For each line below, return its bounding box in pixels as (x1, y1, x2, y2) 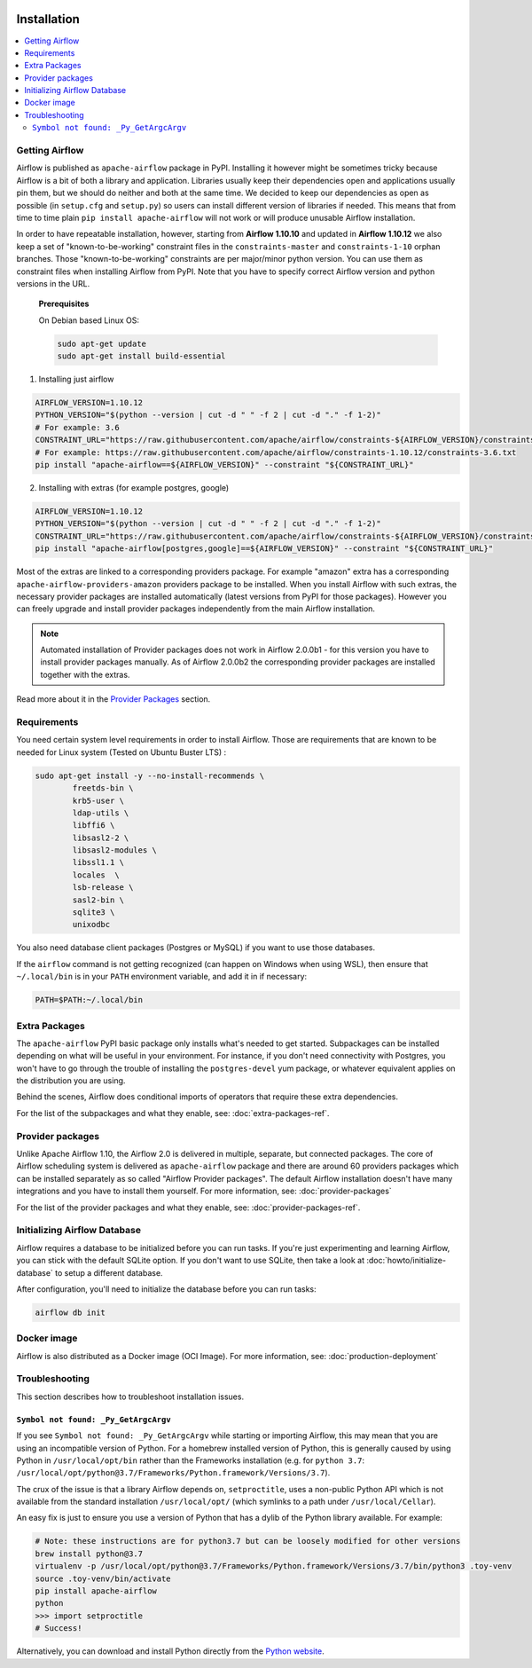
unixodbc (72, 919, 111, 930)
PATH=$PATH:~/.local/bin (35, 995, 144, 1005)
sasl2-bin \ (72, 894, 124, 905)
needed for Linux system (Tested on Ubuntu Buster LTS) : (16, 746, 227, 758)
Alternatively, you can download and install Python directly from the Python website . (16, 1646, 325, 1656)
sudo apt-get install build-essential (57, 351, 226, 361)
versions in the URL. (16, 278, 90, 288)
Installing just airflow (38, 374, 114, 385)
